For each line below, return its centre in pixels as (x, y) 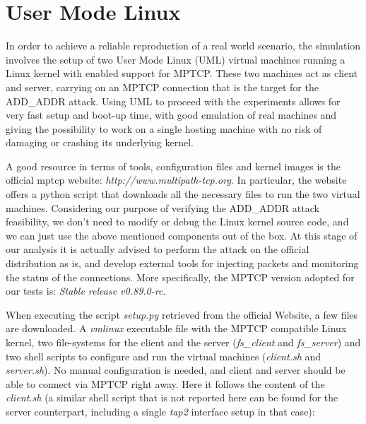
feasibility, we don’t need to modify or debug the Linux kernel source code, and (177, 222)
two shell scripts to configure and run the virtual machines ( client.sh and (164, 356)
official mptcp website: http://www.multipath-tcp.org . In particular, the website (176, 180)
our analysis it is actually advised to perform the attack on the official (158, 249)
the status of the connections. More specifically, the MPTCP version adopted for (180, 277)
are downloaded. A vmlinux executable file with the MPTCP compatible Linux (176, 328)
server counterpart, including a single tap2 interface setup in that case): (160, 411)
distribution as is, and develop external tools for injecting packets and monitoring (182, 263)
